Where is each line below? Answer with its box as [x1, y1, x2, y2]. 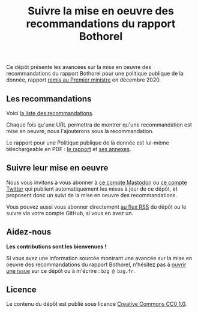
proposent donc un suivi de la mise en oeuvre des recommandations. [6, 191, 178, 198]
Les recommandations [6, 94, 92, 104]
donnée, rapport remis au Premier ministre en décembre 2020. [6, 76, 161, 83]
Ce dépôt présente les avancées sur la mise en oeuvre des [6, 64, 152, 71]
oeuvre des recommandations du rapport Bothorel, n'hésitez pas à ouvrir [6, 261, 187, 268]
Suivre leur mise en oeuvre [6, 163, 109, 173]
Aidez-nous [6, 227, 52, 237]
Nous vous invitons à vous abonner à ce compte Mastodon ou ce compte [6, 179, 187, 186]
